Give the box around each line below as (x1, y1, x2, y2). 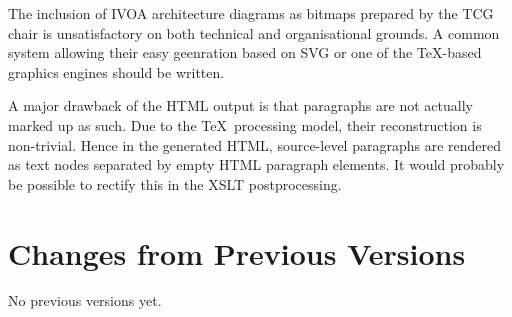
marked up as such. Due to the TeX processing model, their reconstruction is (8, 114, 482, 135)
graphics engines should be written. (8, 61, 225, 82)
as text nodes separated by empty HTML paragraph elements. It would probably (8, 154, 505, 175)
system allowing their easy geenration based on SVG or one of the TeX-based (8, 42, 482, 63)
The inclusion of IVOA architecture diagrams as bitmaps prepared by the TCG (8, 3, 494, 23)
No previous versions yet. (8, 290, 162, 311)
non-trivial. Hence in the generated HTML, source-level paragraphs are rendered (8, 134, 501, 155)
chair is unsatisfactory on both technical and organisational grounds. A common (8, 22, 500, 43)
